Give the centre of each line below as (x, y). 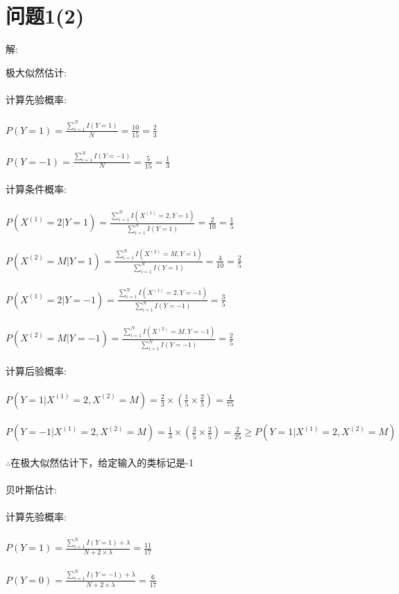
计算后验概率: (36, 370)
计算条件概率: (36, 188)
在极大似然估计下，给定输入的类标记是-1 (102, 463)
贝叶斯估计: (31, 490)
